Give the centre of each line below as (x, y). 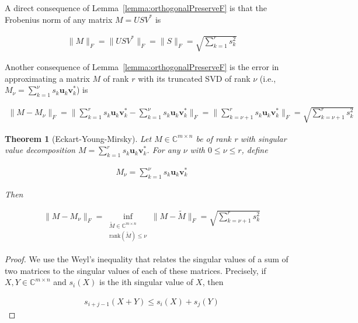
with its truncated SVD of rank (194, 78)
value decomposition (40, 150)
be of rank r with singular (241, 138)
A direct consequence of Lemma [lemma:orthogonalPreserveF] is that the (136, 8)
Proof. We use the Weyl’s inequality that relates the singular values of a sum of (147, 258)
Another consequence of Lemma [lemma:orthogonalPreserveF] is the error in (142, 66)
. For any (164, 150)
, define (255, 150)
